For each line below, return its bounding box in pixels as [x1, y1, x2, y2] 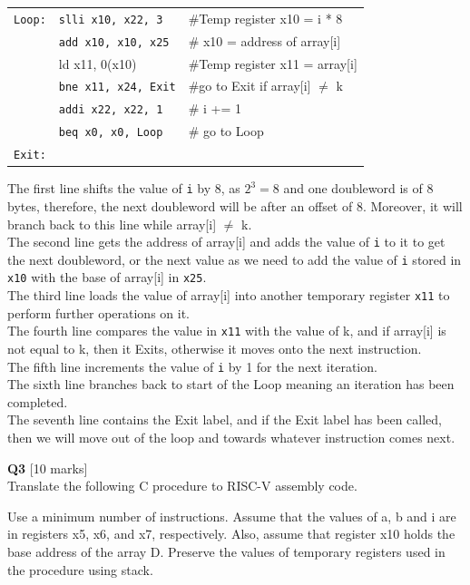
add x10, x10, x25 [58, 35, 170, 49]
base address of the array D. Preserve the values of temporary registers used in [7, 542, 446, 561]
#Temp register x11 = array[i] [188, 54, 357, 73]
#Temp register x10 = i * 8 [188, 8, 343, 27]
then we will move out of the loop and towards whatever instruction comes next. [7, 428, 455, 447]
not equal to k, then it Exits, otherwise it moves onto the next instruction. [7, 339, 422, 357]
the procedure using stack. [7, 560, 153, 579]
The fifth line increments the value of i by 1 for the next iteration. [7, 356, 377, 375]
